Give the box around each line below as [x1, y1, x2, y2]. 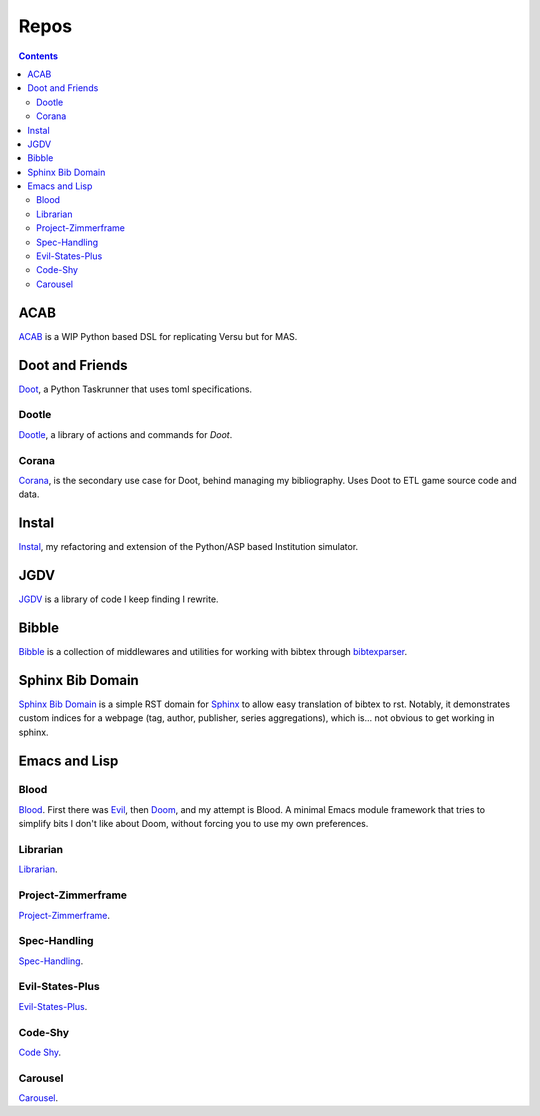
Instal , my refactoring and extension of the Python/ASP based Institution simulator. [18, 541, 359, 553]
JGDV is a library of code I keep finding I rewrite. [18, 593, 219, 605]
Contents [18, 50, 59, 62]
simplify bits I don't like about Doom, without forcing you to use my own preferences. [18, 818, 369, 830]
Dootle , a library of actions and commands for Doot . [18, 428, 233, 440]
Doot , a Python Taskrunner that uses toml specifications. [18, 383, 253, 395]
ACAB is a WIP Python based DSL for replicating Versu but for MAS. [18, 330, 298, 342]
